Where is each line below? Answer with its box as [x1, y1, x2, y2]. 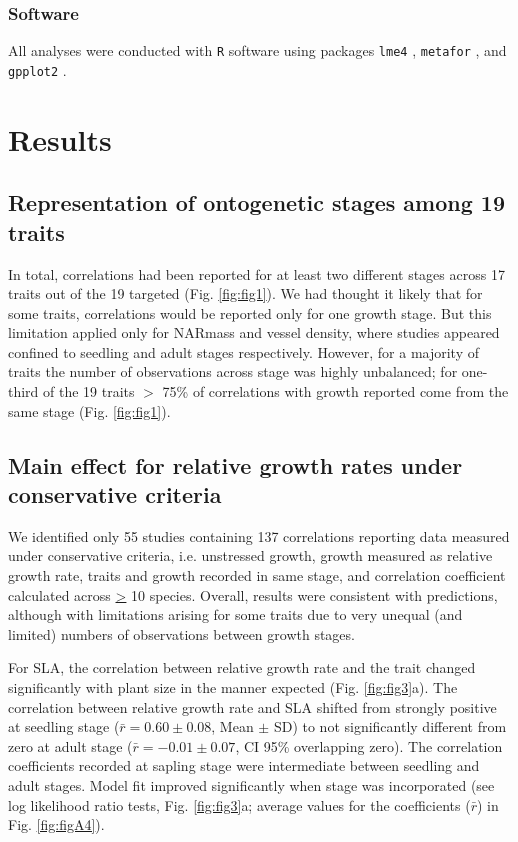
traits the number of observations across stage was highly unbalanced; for [8, 361, 458, 382]
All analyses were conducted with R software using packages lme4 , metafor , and [8, 40, 507, 61]
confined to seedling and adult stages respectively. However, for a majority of [8, 341, 480, 362]
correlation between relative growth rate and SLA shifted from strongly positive [8, 696, 497, 717]
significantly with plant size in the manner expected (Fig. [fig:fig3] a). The [8, 677, 458, 697]
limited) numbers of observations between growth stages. [8, 623, 355, 644]
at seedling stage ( [8, 716, 120, 737]
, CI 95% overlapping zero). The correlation [235, 735, 503, 756]
